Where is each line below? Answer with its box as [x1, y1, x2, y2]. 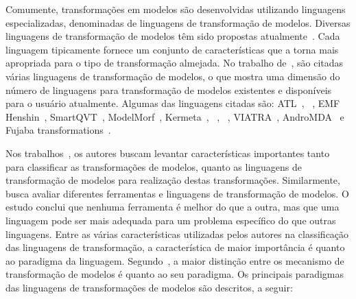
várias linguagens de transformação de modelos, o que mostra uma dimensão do [5, 69, 340, 83]
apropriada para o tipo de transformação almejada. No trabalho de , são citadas [5, 56, 344, 70]
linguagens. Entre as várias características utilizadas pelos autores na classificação [5, 226, 349, 241]
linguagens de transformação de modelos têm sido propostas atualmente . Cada [5, 29, 340, 43]
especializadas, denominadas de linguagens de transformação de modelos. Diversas [5, 15, 351, 29]
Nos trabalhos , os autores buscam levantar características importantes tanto [5, 145, 330, 160]
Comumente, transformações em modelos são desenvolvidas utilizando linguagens [5, 2, 346, 16]
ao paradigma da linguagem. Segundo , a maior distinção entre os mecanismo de [5, 253, 344, 267]
